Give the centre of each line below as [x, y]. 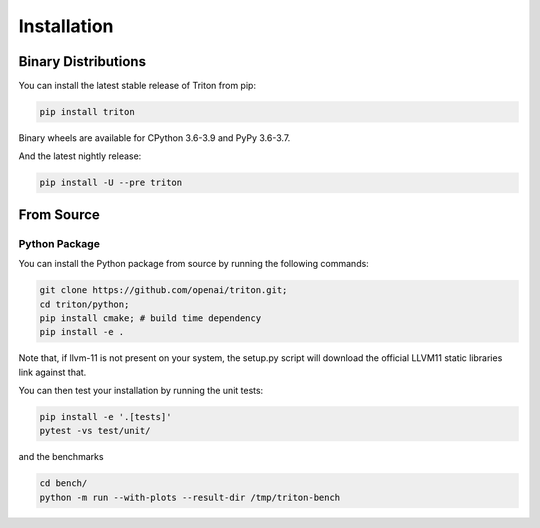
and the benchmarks [61, 457]
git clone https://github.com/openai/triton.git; [163, 290]
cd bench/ [63, 483]
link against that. [52, 372]
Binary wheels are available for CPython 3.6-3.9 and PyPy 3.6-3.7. [154, 138]
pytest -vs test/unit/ [95, 431]
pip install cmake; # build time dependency [150, 318]
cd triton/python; [84, 304]
